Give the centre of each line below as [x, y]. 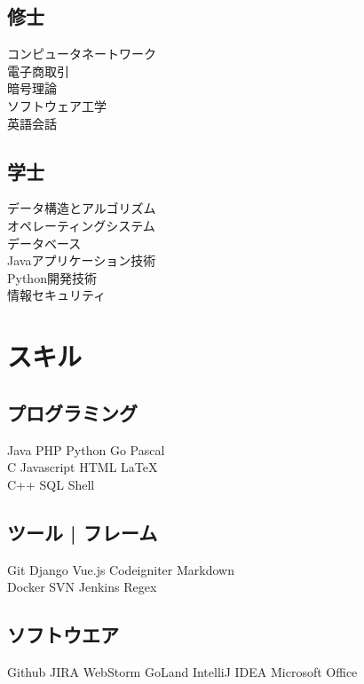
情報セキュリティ [57, 295]
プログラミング [72, 412]
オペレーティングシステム [81, 225]
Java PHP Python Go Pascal [86, 449]
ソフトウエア [63, 635]
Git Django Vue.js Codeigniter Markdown [121, 569]
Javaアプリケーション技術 [82, 260]
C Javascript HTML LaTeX [83, 467]
